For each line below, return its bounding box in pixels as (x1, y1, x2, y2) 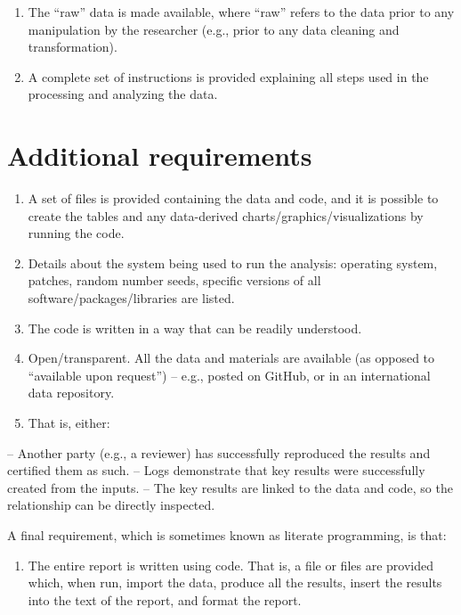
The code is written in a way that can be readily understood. (28, 318, 362, 337)
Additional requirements (7, 137, 312, 174)
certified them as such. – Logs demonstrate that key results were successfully (7, 461, 425, 480)
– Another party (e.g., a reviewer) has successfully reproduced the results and (7, 443, 431, 462)
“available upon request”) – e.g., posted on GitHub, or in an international (28, 365, 431, 384)
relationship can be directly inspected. (7, 496, 215, 514)
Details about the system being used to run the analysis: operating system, (28, 253, 438, 272)
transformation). (28, 37, 117, 56)
